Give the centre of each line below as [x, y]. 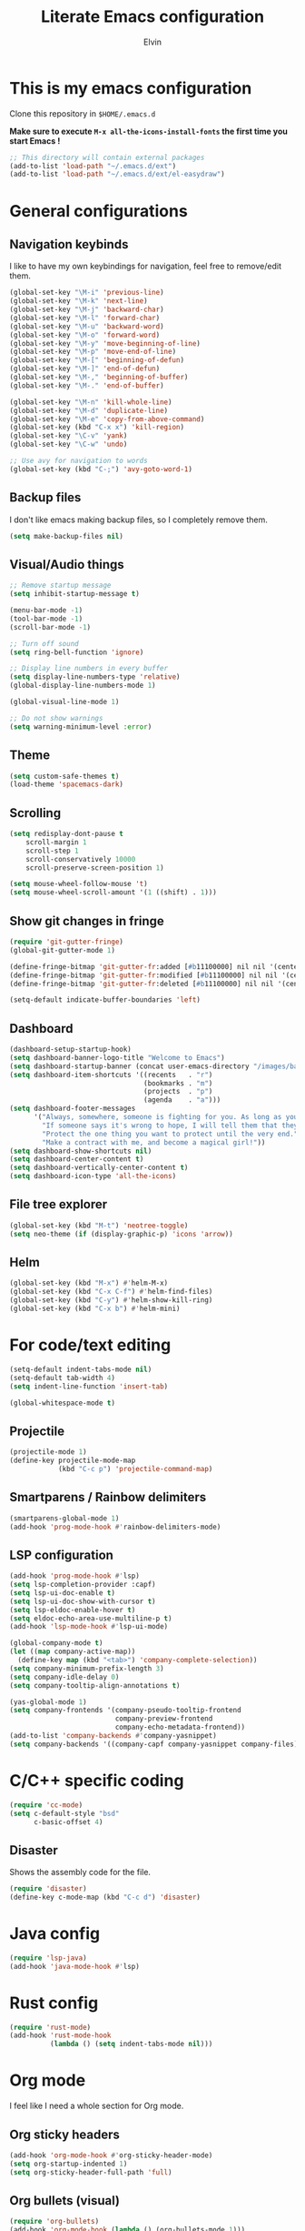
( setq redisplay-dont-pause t [67, 834]
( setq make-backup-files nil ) [67, 536]
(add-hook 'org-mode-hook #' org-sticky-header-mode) [111, 2155]
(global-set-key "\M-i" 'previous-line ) [87, 293]
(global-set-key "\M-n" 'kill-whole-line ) [91, 402]
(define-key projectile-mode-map [73, 1461]
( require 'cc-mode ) [46, 1805]
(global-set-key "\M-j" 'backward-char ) [87, 310]
